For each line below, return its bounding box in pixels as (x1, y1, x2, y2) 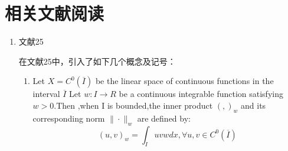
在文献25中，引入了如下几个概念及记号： (18, 55, 176, 67)
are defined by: (137, 112, 191, 124)
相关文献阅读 (5, 1, 104, 25)
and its (241, 99, 266, 111)
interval (32, 88, 60, 100)
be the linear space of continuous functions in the (95, 75, 274, 87)
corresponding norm (32, 112, 105, 124)
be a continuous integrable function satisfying (119, 88, 283, 100)
